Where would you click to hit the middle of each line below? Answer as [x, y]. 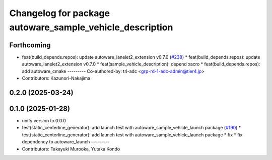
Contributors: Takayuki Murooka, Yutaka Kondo [71, 149]
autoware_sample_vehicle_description [91, 27]
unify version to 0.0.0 [44, 120]
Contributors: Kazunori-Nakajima [56, 78]
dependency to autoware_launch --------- [66, 142]
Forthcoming [30, 45]
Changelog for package [60, 13]
